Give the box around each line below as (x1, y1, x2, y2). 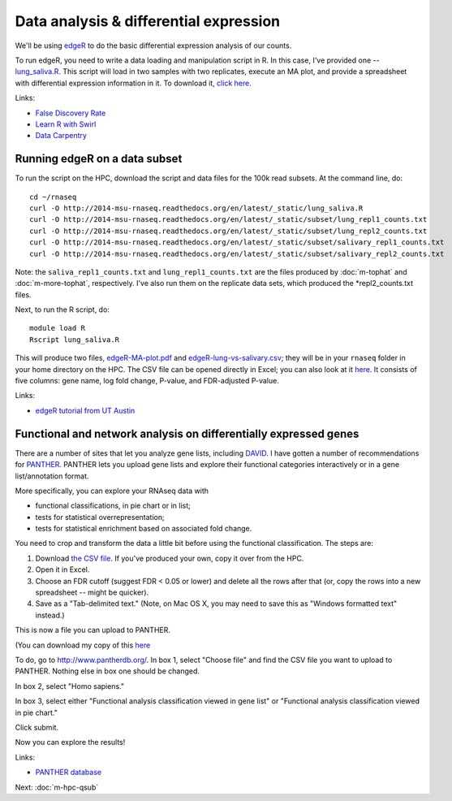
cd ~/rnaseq (29, 192, 77, 201)
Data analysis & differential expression (15, 12, 281, 30)
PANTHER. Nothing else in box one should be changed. (15, 666, 200, 676)
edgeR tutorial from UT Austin (35, 405, 136, 415)
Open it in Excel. (35, 565, 90, 574)
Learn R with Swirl (35, 119, 97, 129)
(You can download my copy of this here (15, 640, 151, 650)
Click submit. (15, 722, 59, 732)
